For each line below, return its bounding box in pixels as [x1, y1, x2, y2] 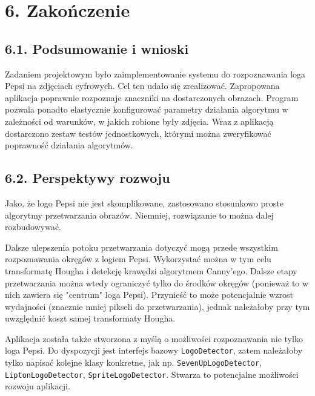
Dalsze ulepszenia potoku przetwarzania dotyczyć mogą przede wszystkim [5, 240, 278, 253]
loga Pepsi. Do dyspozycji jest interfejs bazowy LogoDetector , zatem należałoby [5, 344, 303, 357]
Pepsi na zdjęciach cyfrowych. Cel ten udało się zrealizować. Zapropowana [5, 79, 280, 92]
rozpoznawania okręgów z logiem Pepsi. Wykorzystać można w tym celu [5, 252, 271, 265]
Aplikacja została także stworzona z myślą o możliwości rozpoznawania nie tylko [5, 332, 303, 345]
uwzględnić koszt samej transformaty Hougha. [5, 312, 176, 325]
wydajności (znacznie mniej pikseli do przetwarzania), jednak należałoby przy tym [5, 300, 310, 312]
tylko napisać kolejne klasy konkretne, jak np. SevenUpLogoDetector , [5, 356, 262, 369]
